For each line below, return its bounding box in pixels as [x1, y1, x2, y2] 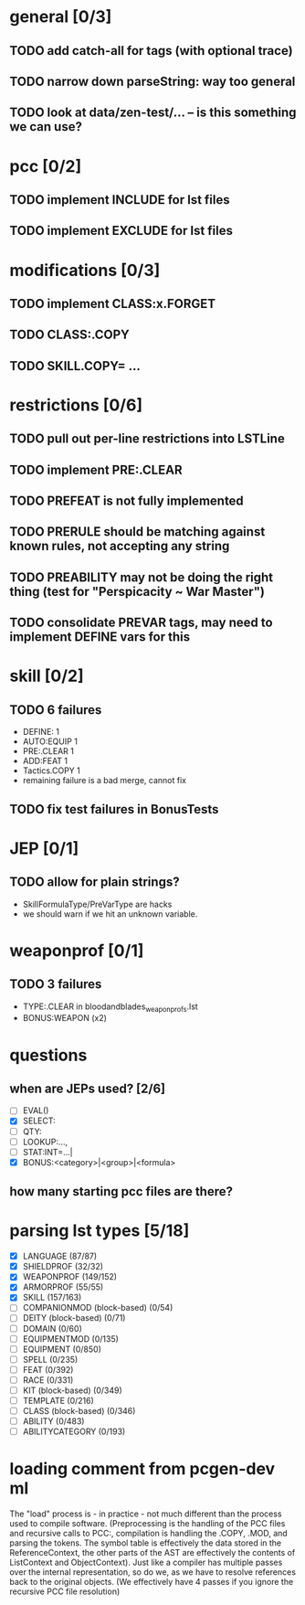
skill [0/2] [9, 665, 84, 686]
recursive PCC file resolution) [9, 1586, 121, 1597]
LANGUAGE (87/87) [22, 1250, 98, 1262]
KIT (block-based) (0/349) [22, 1385, 123, 1396]
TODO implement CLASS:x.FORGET [9, 295, 216, 312]
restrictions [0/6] [9, 395, 143, 415]
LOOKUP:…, [22, 1136, 68, 1147]
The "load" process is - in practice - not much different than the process [9, 1508, 282, 1519]
